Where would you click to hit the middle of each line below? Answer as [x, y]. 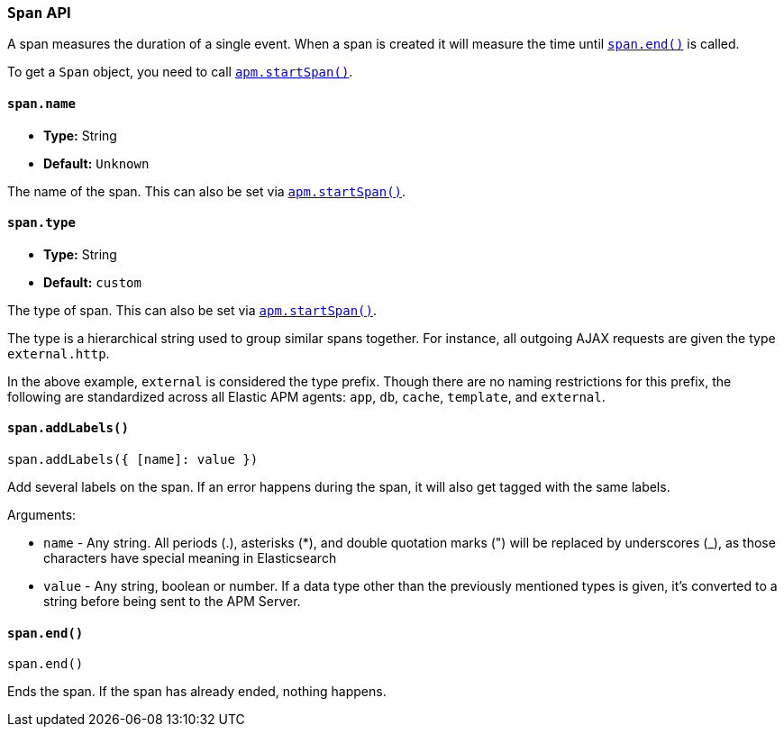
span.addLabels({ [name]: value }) [133, 460]
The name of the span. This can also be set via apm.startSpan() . [207, 191]
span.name [41, 103]
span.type [41, 223]
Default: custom [92, 282]
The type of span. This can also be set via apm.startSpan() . [192, 310]
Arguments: [42, 515]
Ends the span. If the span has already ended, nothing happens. [197, 692]
